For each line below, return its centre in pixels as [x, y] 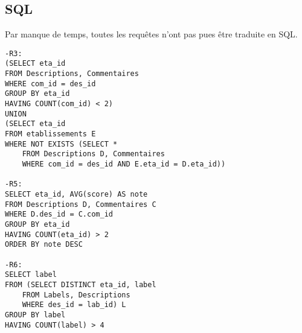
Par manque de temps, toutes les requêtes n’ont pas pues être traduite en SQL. [151, 34]
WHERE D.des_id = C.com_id [59, 214]
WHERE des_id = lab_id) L [74, 305]
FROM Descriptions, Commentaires [72, 74]
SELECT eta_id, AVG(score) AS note [76, 194]
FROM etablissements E [50, 134]
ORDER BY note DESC [44, 245]
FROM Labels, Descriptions [76, 295]
